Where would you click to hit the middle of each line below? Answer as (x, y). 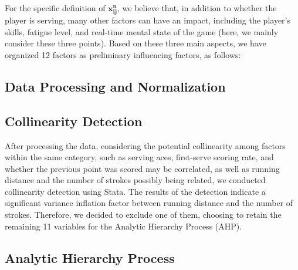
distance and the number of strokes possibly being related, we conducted (135, 180)
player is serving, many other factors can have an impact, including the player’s (148, 20)
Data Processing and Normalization (115, 86)
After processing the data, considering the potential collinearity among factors (145, 145)
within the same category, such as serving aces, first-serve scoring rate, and (139, 157)
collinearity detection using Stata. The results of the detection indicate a (135, 191)
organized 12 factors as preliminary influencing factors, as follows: (123, 54)
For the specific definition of (55, 8)
